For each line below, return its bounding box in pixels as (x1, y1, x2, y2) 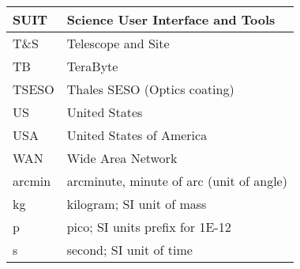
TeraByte (66, 57, 118, 75)
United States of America (66, 126, 208, 144)
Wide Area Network (66, 149, 178, 167)
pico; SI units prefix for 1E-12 (66, 218, 231, 236)
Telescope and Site (66, 34, 170, 52)
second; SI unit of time (66, 241, 193, 259)
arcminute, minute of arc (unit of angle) (66, 172, 287, 190)
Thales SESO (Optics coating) (66, 80, 234, 98)
